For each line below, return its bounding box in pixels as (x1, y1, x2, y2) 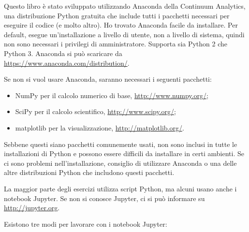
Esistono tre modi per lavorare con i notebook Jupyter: (4, 218, 167, 229)
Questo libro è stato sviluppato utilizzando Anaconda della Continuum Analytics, (4, 1, 246, 11)
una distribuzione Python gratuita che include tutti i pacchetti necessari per (4, 10, 230, 20)
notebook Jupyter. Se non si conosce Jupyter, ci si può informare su (4, 193, 205, 203)
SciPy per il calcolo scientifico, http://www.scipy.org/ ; (15, 106, 176, 116)
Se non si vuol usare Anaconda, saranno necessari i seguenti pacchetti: (4, 74, 212, 84)
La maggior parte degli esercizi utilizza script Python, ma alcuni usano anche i (4, 183, 237, 193)
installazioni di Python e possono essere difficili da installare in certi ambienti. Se (4, 148, 244, 159)
